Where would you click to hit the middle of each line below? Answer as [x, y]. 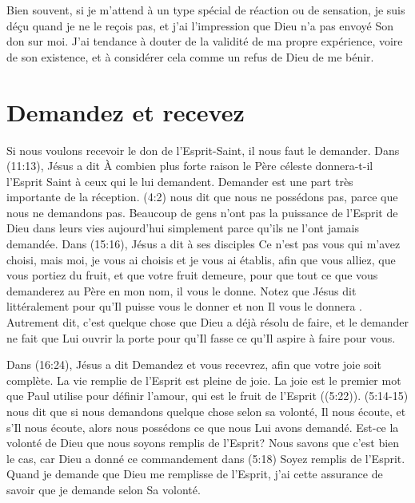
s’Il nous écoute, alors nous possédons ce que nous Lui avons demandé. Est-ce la [203, 427]
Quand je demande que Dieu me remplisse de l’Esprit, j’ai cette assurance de [195, 474]
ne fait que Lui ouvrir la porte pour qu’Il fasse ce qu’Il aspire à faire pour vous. [201, 337]
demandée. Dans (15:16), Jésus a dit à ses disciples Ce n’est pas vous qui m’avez [204, 244]
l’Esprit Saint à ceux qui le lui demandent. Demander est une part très [180, 181]
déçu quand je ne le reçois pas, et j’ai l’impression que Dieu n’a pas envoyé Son [200, 25]
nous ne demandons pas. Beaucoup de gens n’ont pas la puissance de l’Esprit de [202, 212]
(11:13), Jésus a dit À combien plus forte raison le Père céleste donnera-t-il [190, 166]
